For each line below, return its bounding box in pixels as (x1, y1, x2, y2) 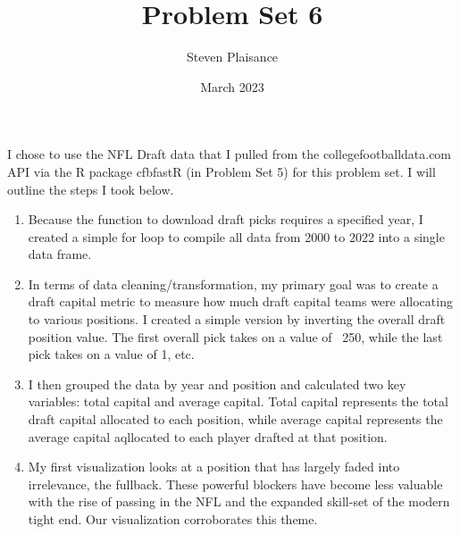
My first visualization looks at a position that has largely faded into (28, 457, 400, 476)
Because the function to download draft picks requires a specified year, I (28, 210, 423, 229)
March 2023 (200, 77, 264, 96)
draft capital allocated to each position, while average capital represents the (28, 410, 443, 429)
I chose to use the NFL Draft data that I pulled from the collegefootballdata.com (7, 145, 452, 163)
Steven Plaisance (186, 47, 279, 66)
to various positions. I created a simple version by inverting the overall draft (28, 310, 446, 329)
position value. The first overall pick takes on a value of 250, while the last (28, 327, 443, 346)
